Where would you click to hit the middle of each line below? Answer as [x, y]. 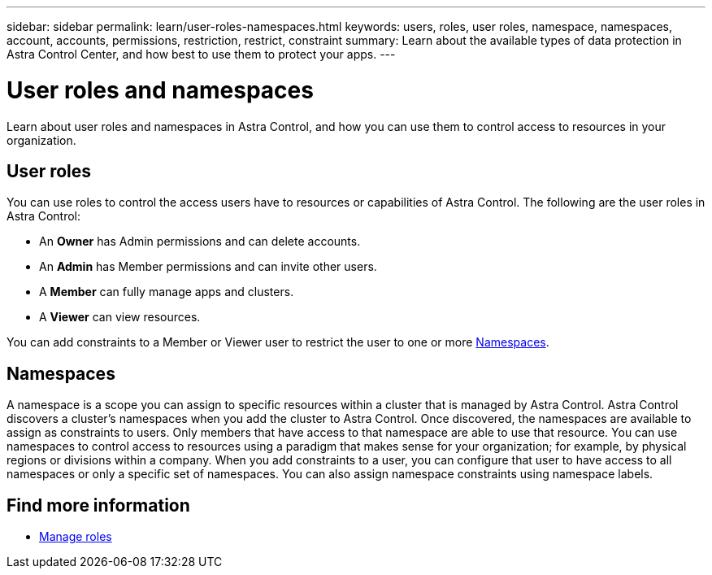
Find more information [98, 505]
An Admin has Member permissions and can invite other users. [208, 267]
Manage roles [76, 537]
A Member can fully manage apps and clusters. [167, 292]
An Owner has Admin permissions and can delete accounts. [200, 242]
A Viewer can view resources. [120, 317]
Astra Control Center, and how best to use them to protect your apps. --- [201, 54]
